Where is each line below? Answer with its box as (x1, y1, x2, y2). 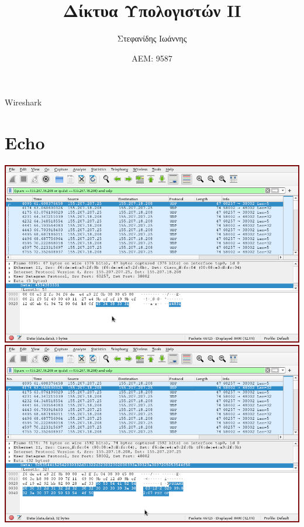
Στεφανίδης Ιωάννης (117, 32, 187, 45)
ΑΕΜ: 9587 (132, 52, 172, 64)
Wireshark (5, 96, 42, 108)
